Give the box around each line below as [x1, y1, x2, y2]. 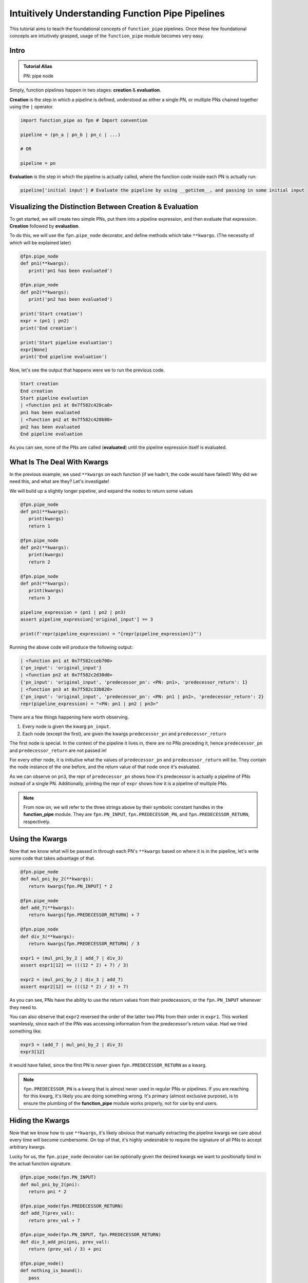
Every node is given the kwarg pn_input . [22, 724, 111, 730]
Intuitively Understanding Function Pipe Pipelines [9, 8, 225, 19]
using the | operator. [9, 103, 54, 110]
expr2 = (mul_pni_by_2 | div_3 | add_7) [20, 977, 123, 982]
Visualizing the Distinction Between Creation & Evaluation [9, 202, 199, 211]
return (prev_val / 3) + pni [28, 1246, 102, 1252]
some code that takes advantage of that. [9, 855, 95, 861]
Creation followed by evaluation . [9, 223, 80, 229]
